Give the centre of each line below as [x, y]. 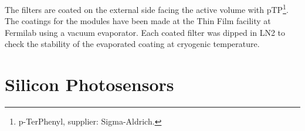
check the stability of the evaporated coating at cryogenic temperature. [132, 44]
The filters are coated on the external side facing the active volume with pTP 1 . [147, 9]
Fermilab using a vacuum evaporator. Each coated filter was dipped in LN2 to [145, 32]
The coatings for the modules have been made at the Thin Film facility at [138, 21]
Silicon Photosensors [89, 84]
